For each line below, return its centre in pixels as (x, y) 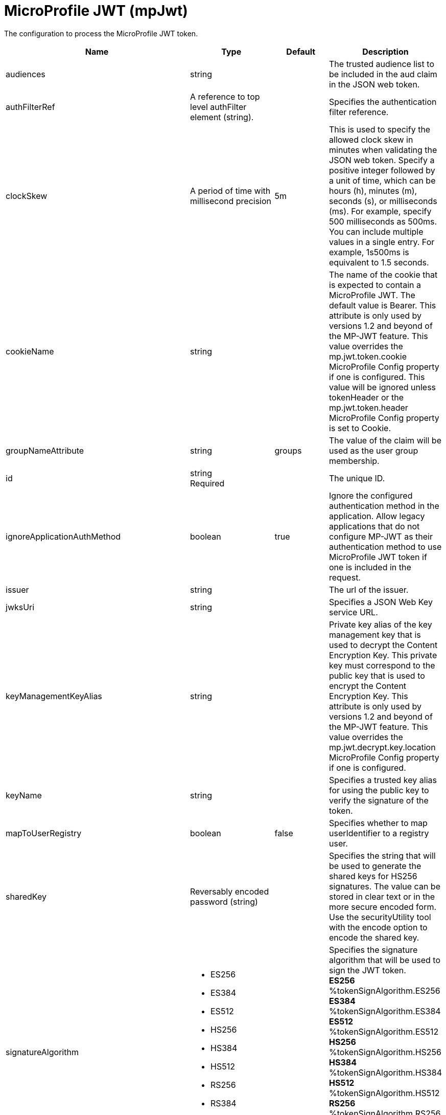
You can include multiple (376, 231)
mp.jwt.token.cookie (368, 356)
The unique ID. (357, 478)
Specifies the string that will (382, 855)
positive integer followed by (382, 170)
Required (207, 483)
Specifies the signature (373, 950)
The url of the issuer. (369, 589)
